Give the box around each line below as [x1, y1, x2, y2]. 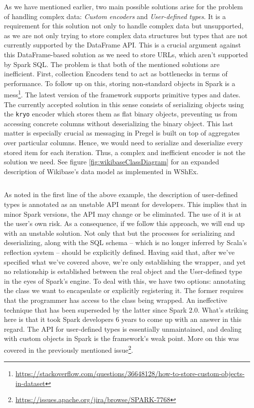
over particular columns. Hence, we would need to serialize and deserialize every [4, 137, 243, 148]
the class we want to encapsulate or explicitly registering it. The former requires [4, 285, 244, 295]
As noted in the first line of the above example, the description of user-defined [4, 189, 238, 200]
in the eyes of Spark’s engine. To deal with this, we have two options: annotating [4, 275, 246, 286]
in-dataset [15, 378, 45, 388]
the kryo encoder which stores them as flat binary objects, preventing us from [4, 109, 237, 119]
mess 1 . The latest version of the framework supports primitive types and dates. [4, 88, 241, 99]
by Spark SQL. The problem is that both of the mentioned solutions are [4, 59, 220, 69]
